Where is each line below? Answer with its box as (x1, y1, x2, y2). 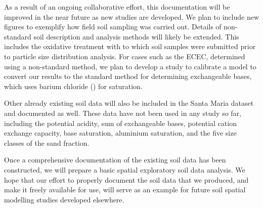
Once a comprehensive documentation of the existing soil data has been (4, 154, 226, 165)
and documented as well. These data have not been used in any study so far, (4, 107, 242, 118)
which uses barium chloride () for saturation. (4, 80, 143, 91)
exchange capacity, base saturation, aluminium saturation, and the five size (4, 128, 237, 138)
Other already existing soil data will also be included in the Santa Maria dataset (4, 98, 254, 108)
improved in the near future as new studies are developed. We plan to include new (4, 11, 259, 22)
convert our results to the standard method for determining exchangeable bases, (4, 71, 252, 81)
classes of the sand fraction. (4, 137, 90, 148)
